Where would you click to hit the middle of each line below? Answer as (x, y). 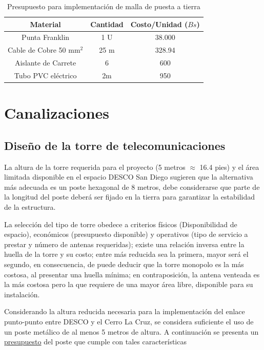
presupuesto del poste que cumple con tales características (95, 342)
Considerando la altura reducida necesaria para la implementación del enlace (125, 311)
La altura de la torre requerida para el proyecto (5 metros (95, 167)
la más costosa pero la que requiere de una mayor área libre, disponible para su (129, 284)
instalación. (22, 294)
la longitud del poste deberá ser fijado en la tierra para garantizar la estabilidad (129, 197)
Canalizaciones (57, 113)
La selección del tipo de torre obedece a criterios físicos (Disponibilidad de (121, 224)
